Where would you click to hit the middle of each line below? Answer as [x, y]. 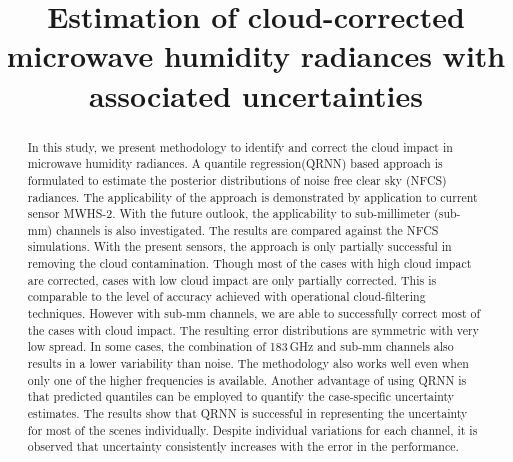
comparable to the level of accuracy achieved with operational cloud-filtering [226, 296]
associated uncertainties [256, 94]
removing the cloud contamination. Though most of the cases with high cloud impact [249, 263]
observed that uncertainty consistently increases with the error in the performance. [243, 446]
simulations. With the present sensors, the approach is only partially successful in [239, 246]
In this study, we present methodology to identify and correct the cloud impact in [240, 146]
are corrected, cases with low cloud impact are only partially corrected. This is [232, 279]
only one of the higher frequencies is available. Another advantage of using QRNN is [247, 379]
